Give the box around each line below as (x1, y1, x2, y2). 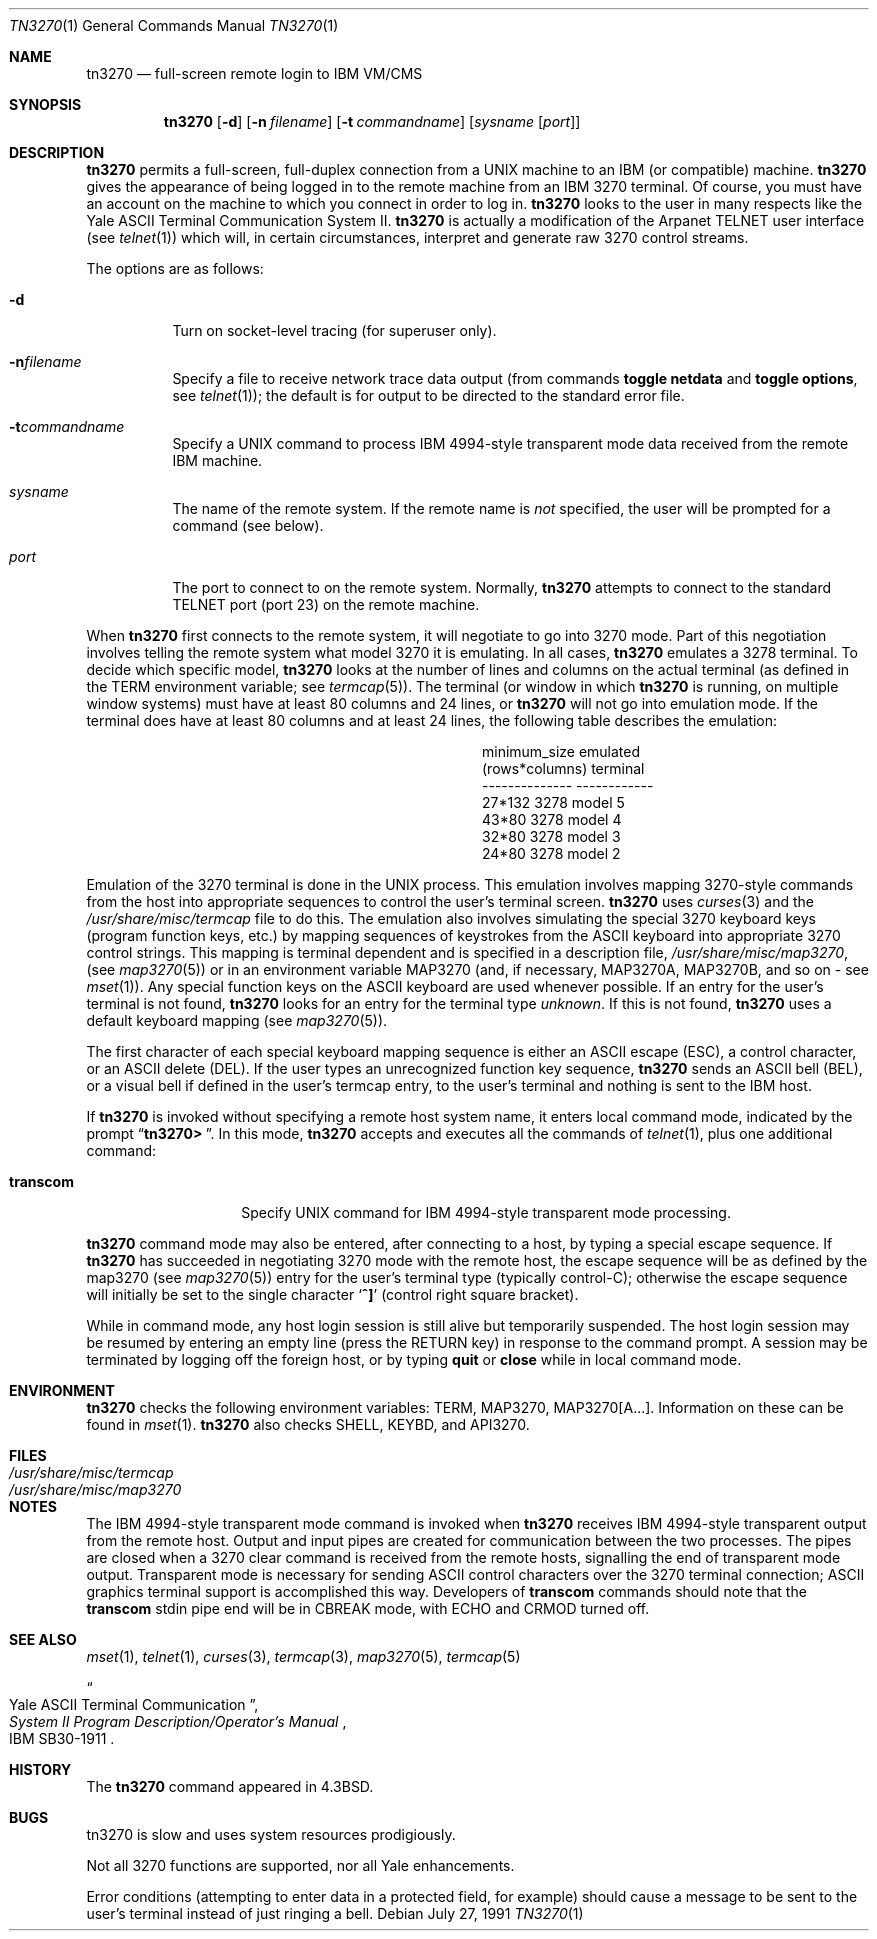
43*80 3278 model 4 (482, 811, 622, 828)
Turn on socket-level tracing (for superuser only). (172, 322, 497, 339)
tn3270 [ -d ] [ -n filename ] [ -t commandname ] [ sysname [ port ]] (163, 113, 581, 130)
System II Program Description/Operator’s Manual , (9, 1713, 347, 1730)
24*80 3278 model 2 (482, 845, 621, 862)
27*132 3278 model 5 (482, 794, 625, 811)
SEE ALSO (9, 1631, 77, 1648)
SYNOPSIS (9, 96, 82, 113)
